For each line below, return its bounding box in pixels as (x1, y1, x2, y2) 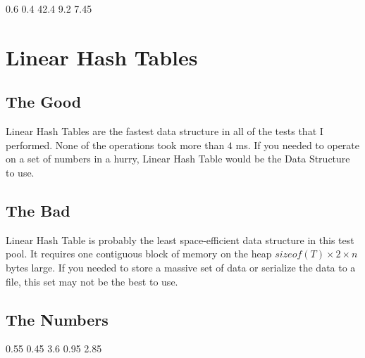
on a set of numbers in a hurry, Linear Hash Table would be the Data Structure (6, 151, 350, 166)
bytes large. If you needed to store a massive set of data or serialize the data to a (6, 260, 356, 274)
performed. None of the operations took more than (6, 137, 225, 152)
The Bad (6, 199, 70, 221)
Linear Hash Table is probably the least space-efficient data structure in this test (6, 232, 354, 247)
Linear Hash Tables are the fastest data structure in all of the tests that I (6, 124, 323, 139)
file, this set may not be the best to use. (6, 274, 178, 288)
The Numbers (6, 308, 109, 330)
